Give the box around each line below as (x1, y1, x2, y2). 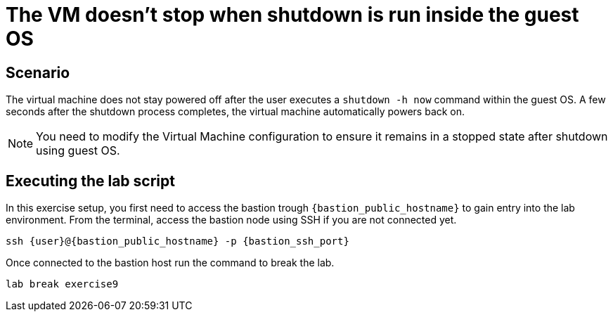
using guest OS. (36, 143, 120, 158)
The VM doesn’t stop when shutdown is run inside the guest (6, 3, 579, 27)
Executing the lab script (6, 172, 175, 190)
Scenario (6, 63, 70, 82)
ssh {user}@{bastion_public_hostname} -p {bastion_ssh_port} (6, 235, 349, 247)
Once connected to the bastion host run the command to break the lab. (6, 257, 335, 269)
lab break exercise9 (6, 278, 119, 290)
